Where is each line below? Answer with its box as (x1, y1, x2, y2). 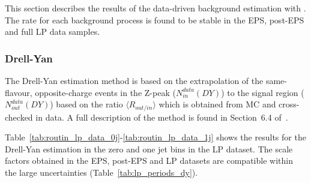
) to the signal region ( (221, 86, 304, 98)
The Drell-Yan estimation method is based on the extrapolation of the (5, 74, 264, 86)
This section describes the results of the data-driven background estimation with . (5, 2, 306, 14)
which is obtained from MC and (159, 98, 276, 110)
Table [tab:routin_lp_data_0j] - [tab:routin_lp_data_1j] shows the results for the (5, 131, 306, 143)
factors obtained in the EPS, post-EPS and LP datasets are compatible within (5, 154, 293, 167)
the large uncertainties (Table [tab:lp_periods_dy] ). (5, 166, 198, 179)
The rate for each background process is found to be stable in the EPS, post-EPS (5, 13, 304, 26)
